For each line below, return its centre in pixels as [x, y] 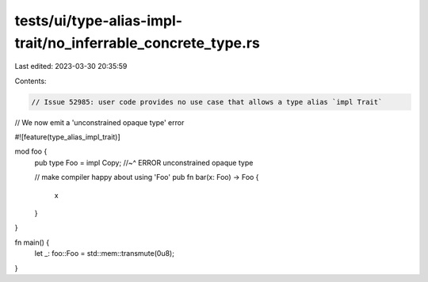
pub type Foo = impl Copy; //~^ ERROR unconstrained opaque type [144, 162]
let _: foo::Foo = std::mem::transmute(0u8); [104, 253]
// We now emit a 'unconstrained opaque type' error [99, 122]
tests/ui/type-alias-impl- [98, 21]
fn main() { [32, 242]
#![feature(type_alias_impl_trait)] [67, 137]
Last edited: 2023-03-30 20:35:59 [71, 67]
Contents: [31, 81]
